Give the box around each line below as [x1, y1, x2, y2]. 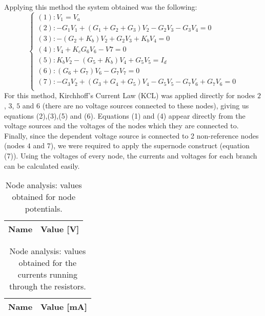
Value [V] [40, 223, 79, 235]
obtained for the [18, 257, 77, 269]
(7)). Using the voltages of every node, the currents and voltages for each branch [4, 150, 257, 161]
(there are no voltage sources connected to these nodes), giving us [42, 100, 249, 110]
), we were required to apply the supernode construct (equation [50, 140, 250, 151]
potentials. [25, 202, 63, 215]
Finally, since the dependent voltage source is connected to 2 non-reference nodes [4, 130, 259, 141]
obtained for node [12, 191, 76, 203]
